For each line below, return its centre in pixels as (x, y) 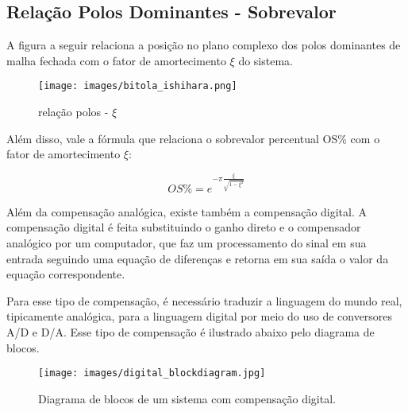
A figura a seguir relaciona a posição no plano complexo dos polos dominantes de (204, 45)
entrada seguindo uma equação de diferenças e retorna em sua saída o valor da (198, 258)
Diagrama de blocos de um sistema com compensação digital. (187, 398)
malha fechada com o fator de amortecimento (116, 60)
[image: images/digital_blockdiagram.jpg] (152, 373)
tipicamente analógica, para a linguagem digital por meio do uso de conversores (200, 316)
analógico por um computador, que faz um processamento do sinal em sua (187, 242)
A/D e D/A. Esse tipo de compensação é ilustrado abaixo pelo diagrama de (191, 331)
